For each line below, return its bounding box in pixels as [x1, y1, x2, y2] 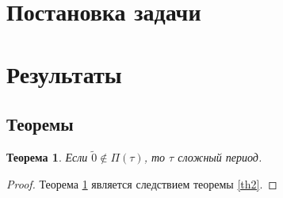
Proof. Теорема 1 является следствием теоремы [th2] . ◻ [6, 175, 277, 192]
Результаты [6, 57, 122, 89]
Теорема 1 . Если [6, 149, 88, 166]
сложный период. [178, 149, 262, 166]
